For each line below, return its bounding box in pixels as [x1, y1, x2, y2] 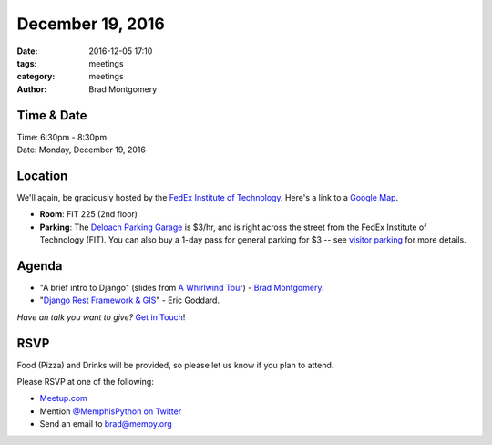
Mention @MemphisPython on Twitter [39, 406, 182, 417]
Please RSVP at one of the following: [16, 377, 154, 388]
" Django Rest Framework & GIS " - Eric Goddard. [39, 295, 220, 305]
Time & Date [16, 108, 87, 123]
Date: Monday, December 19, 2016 [16, 144, 146, 155]
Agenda [16, 258, 63, 274]
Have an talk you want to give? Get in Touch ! [16, 311, 186, 323]
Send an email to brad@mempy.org [39, 419, 172, 429]
